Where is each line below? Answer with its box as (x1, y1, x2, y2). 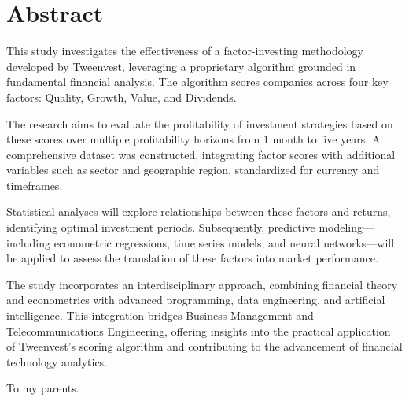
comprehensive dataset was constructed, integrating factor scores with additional (6, 146, 396, 162)
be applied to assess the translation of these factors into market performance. (6, 250, 378, 266)
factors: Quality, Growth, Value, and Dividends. (6, 88, 237, 105)
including (6, 234, 51, 251)
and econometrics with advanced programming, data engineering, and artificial (6, 291, 385, 308)
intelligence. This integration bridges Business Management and (6, 307, 314, 324)
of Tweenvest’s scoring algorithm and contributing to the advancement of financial (6, 338, 403, 355)
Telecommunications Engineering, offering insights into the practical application (6, 322, 391, 339)
